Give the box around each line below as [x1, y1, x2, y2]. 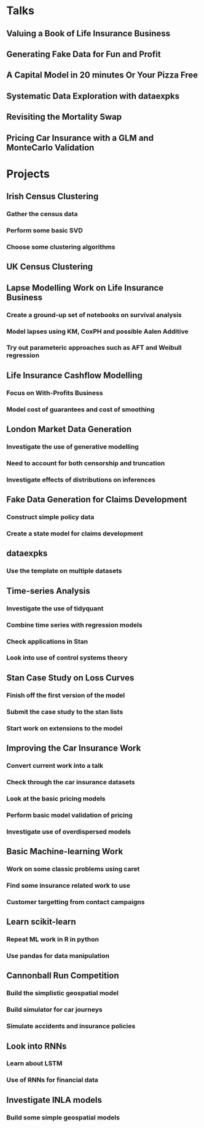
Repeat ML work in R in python [6, 935, 100, 944]
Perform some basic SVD [6, 226, 83, 234]
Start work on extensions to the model [6, 724, 123, 732]
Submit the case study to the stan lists [6, 708, 124, 716]
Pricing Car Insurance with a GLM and [6, 133, 154, 143]
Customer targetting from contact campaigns [6, 897, 145, 906]
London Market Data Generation [6, 424, 132, 435]
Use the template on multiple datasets [6, 567, 122, 575]
